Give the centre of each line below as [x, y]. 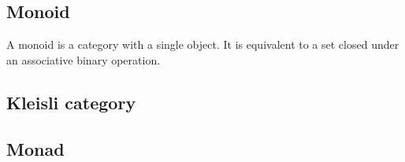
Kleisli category [71, 102]
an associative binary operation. [84, 59]
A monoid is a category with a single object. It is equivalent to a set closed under [203, 44]
